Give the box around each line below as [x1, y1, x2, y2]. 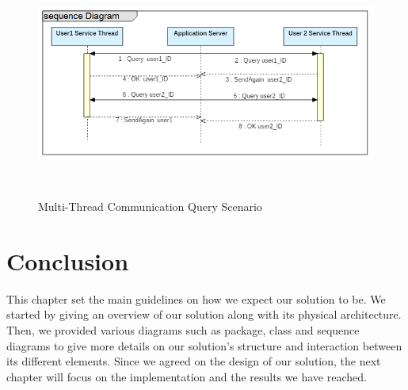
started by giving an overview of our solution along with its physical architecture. [6, 306, 402, 323]
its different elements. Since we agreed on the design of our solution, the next [6, 353, 381, 369]
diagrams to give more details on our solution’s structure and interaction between [6, 337, 402, 354]
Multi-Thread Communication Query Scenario [38, 198, 262, 215]
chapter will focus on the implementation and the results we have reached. [6, 368, 367, 384]
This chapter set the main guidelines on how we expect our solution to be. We [6, 290, 386, 307]
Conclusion [6, 244, 129, 277]
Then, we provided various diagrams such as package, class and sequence [6, 321, 360, 338]
